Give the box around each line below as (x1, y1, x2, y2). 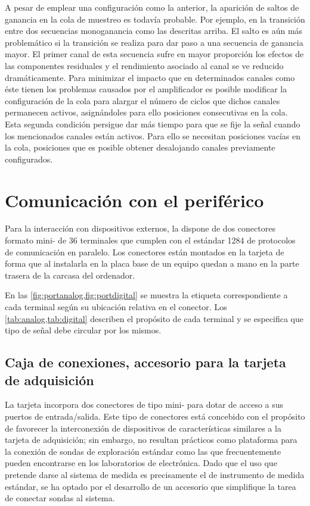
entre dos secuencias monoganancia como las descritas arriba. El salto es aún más (5, 24, 303, 37)
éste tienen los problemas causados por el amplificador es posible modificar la (5, 83, 287, 95)
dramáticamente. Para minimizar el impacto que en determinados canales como (5, 71, 295, 83)
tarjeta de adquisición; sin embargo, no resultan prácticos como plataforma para (5, 433, 297, 446)
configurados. (5, 152, 53, 165)
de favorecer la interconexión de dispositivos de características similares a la (5, 421, 281, 434)
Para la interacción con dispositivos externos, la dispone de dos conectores (5, 222, 275, 235)
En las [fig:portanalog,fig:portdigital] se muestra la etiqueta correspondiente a (5, 289, 288, 301)
